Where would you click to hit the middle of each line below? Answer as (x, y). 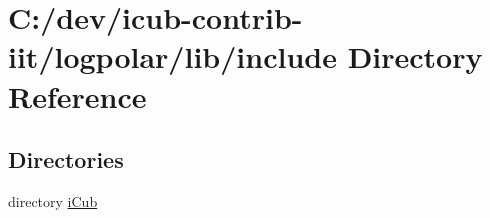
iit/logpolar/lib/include (172, 56)
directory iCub (53, 200)
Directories (66, 159)
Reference (77, 95)
